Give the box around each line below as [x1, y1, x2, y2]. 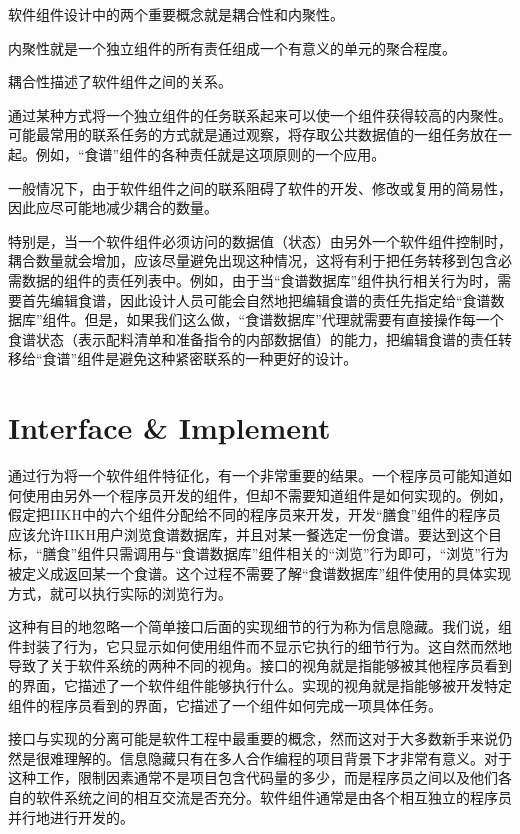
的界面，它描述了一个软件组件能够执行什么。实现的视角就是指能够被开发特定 [8, 674, 512, 695]
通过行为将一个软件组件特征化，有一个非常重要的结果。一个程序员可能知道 [8, 465, 498, 486]
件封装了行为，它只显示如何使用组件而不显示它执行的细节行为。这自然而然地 [8, 635, 512, 656]
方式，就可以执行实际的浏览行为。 [8, 582, 232, 603]
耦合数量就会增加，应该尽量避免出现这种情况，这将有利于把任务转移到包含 [8, 250, 498, 271]
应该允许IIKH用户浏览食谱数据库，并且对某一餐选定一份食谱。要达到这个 [8, 523, 488, 544]
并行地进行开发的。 [8, 806, 134, 827]
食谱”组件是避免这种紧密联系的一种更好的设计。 [42, 348, 358, 369]
